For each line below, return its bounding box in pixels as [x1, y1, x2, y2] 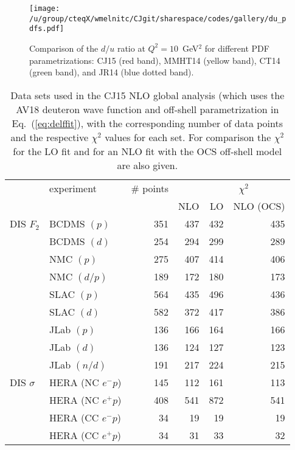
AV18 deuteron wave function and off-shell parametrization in [16, 102, 279, 116]
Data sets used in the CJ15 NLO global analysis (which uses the [10, 88, 285, 102]
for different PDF [204, 41, 269, 54]
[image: [29, 4, 60, 13]
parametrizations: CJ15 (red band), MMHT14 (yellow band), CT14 [29, 54, 280, 66]
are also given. [117, 157, 178, 172]
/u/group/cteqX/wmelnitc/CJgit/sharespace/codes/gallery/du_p [29, 14, 286, 23]
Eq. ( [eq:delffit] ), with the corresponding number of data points [12, 116, 283, 130]
